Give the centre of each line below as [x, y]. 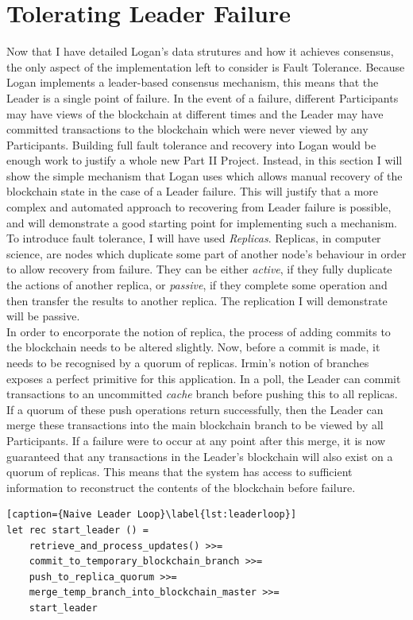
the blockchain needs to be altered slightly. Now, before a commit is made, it [193, 347]
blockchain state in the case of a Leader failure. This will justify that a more [193, 191]
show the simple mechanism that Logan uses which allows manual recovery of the [205, 175]
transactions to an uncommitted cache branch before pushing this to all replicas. [202, 394]
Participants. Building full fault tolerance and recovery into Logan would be [191, 144]
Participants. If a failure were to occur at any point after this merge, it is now [196, 440]
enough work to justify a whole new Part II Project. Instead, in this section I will [205, 160]
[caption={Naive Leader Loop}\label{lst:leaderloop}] [152, 515]
